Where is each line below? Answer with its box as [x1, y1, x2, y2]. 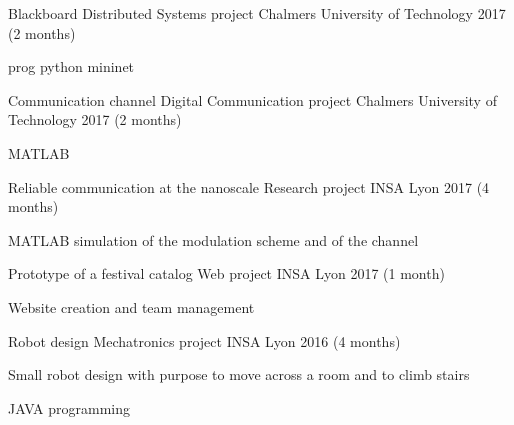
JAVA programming [8, 397, 131, 418]
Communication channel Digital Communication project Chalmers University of [8, 89, 497, 110]
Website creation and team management [8, 296, 255, 317]
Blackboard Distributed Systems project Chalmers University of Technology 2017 [8, 3, 506, 23]
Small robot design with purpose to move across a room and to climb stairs [8, 364, 470, 385]
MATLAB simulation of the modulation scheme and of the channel [8, 229, 419, 250]
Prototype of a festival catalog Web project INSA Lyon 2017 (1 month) [8, 263, 445, 284]
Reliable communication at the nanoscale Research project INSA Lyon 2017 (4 [8, 176, 490, 197]
